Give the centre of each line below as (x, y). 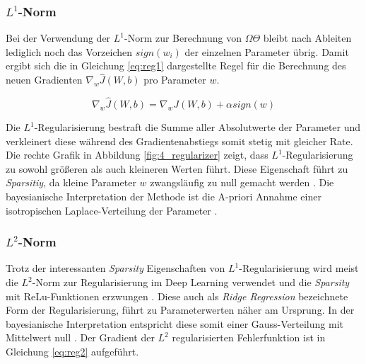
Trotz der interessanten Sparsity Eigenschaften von (116, 268)
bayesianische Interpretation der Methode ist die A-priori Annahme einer (164, 196)
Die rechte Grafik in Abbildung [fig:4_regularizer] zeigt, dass (137, 155)
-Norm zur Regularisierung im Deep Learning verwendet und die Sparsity (191, 282)
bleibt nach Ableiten (307, 38)
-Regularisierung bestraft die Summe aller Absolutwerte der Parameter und (197, 127)
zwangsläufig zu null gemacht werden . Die (242, 182)
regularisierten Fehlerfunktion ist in (249, 337)
